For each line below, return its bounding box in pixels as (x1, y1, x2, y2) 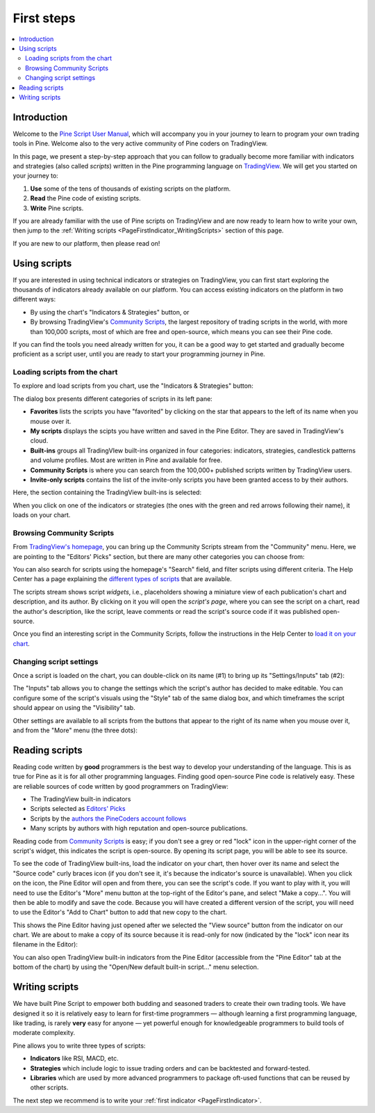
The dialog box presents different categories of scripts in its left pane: (12, 394, 213, 403)
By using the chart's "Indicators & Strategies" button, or (30, 308, 190, 316)
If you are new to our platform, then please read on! (12, 239, 160, 247)
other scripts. (30, 1083, 69, 1092)
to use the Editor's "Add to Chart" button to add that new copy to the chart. (12, 908, 227, 917)
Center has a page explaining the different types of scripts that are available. (12, 575, 232, 583)
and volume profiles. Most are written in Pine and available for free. (30, 456, 222, 464)
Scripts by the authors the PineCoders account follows (30, 814, 187, 823)
